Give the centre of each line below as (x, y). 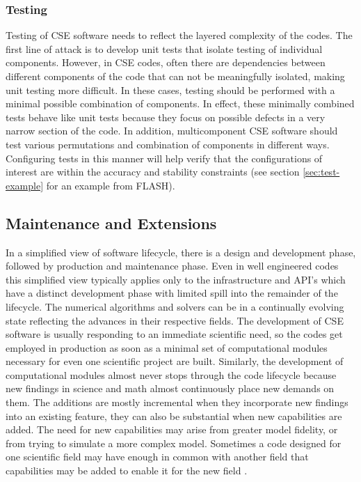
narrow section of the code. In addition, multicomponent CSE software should (172, 131)
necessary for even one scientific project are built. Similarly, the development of (175, 361)
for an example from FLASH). (111, 185)
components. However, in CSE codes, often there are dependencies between (166, 62)
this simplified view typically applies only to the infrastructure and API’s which (176, 279)
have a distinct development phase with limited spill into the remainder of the (172, 293)
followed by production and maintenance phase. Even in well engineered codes (172, 266)
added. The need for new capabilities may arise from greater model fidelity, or (172, 429)
